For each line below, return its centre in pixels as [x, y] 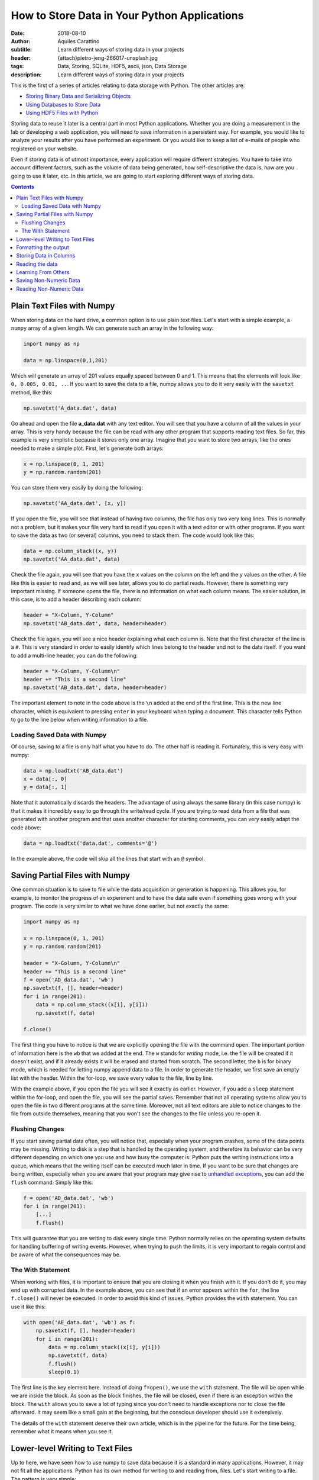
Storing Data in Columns [46, 256]
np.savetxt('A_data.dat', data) [70, 408]
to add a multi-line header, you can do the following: [74, 655]
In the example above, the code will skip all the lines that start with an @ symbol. [108, 858]
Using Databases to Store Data [63, 104]
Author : [21, 41]
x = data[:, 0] [45, 779]
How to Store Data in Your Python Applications [127, 15]
